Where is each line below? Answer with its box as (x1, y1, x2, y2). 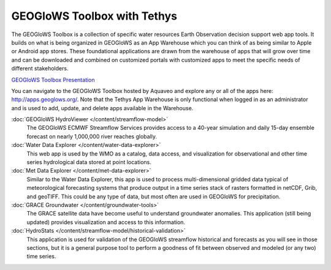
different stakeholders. (11, 65, 69, 72)
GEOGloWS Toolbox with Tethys (11, 9, 178, 23)
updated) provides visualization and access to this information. (26, 218, 186, 226)
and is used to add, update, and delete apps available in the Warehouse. (11, 104, 194, 111)
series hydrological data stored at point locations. (26, 159, 151, 166)
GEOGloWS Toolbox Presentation (11, 76, 95, 83)
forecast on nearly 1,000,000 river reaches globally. (26, 132, 158, 140)
